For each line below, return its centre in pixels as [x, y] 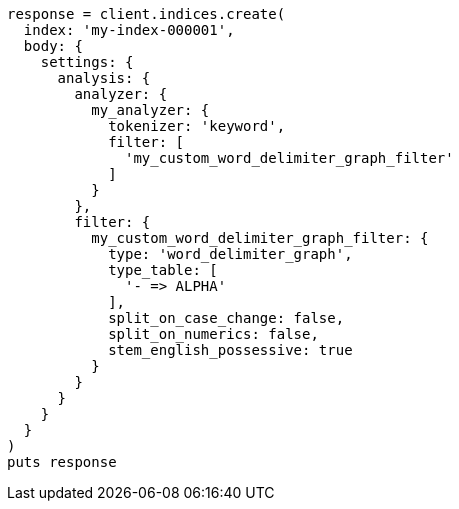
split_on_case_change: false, [226, 318]
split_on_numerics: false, [213, 334]
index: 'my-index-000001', [129, 30]
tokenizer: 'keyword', [197, 126]
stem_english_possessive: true [230, 350]
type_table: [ [163, 270]
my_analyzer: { [150, 110]
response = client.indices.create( [146, 14]
